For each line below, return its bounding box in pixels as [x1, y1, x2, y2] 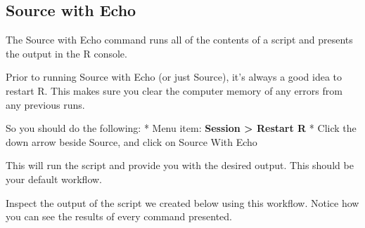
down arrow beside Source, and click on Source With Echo [6, 134, 257, 149]
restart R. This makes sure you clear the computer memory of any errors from [6, 83, 342, 98]
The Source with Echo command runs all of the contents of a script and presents [6, 32, 353, 47]
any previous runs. [6, 97, 85, 112]
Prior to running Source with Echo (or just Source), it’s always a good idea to [6, 69, 342, 84]
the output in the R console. [6, 46, 127, 60]
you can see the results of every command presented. [6, 209, 232, 224]
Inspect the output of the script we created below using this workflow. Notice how [6, 195, 359, 210]
